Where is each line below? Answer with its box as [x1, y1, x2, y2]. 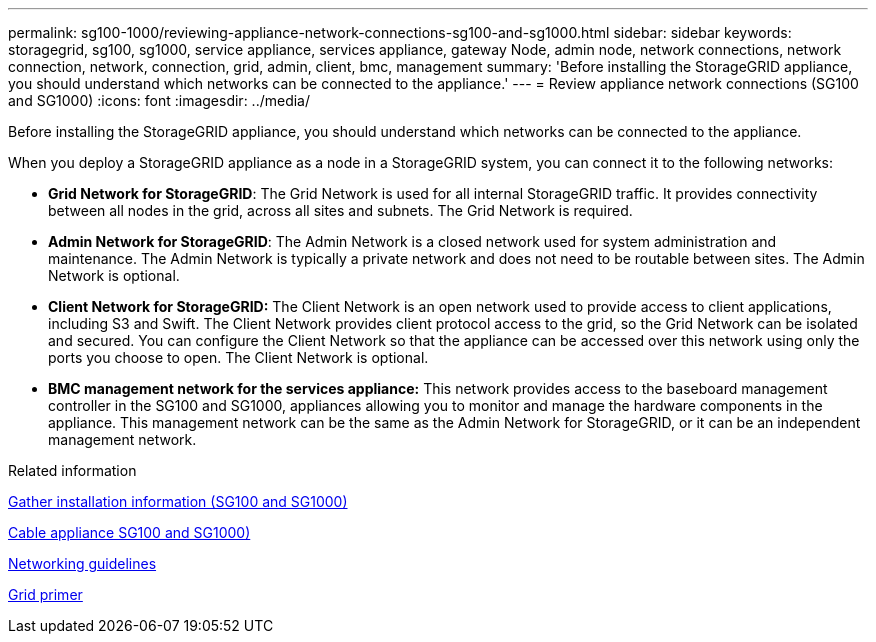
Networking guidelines [8, 555, 157, 572]
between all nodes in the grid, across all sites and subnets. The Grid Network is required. [48, 202, 633, 219]
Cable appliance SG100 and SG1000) [8, 524, 251, 541]
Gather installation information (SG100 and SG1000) [8, 493, 348, 510]
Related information [8, 462, 137, 479]
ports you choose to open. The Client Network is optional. [48, 349, 429, 366]
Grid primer [8, 586, 83, 603]
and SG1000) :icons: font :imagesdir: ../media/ [8, 92, 311, 109]
